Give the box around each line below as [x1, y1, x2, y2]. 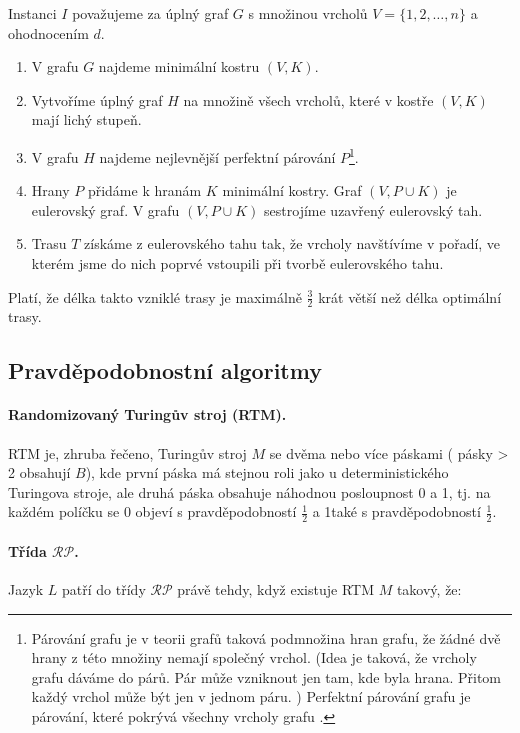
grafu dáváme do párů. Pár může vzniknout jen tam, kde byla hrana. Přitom [31, 666, 502, 687]
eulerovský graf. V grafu [31, 199, 180, 220]
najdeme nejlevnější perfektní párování [99, 146, 336, 167]
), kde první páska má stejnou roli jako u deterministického [85, 462, 449, 483]
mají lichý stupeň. [31, 109, 142, 130]
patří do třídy [62, 579, 146, 599]
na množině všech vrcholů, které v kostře [183, 89, 434, 110]
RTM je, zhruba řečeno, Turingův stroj [8, 442, 247, 463]
